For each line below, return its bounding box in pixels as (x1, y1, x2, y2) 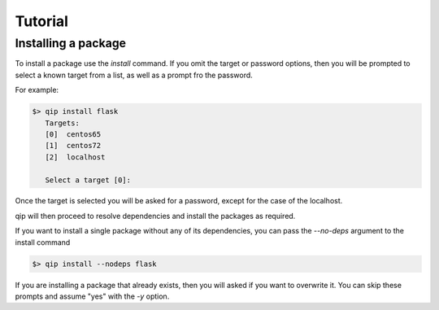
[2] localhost (45, 152, 106, 162)
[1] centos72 (45, 141, 102, 151)
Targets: (45, 118, 80, 128)
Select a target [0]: (45, 175, 132, 185)
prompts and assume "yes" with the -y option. (15, 291, 170, 301)
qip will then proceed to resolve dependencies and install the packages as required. (15, 211, 296, 220)
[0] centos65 (45, 129, 102, 138)
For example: (15, 85, 59, 95)
